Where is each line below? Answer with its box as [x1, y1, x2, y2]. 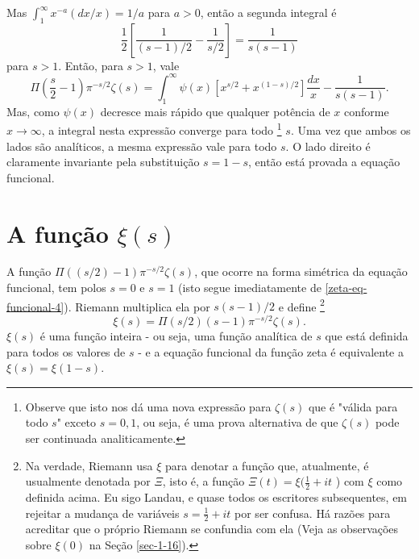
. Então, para [58, 56, 123, 73]
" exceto [56, 414, 97, 431]
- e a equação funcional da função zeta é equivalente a [138, 343, 404, 360]
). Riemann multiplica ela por [64, 298, 210, 315]
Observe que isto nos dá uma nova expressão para [25, 398, 272, 415]
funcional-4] [6, 298, 64, 315]
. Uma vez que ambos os [290, 121, 411, 138]
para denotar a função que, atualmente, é [165, 457, 369, 473]
